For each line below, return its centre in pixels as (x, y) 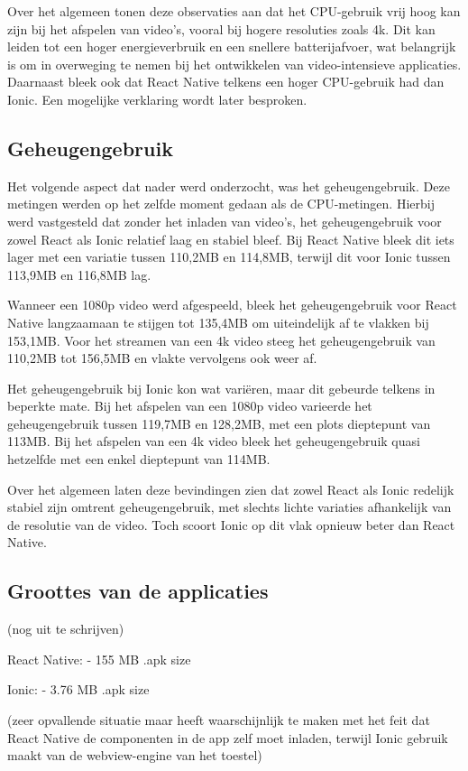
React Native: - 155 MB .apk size (99, 659)
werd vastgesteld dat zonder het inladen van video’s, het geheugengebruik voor (225, 221)
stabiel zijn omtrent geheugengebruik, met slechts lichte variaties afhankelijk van (229, 507)
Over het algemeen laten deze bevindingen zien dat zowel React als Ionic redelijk (231, 489)
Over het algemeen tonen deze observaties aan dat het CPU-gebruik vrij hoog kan (234, 11)
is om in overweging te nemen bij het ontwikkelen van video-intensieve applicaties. (234, 64)
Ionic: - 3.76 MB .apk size (78, 689)
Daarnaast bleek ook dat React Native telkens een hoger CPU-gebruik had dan (226, 82)
